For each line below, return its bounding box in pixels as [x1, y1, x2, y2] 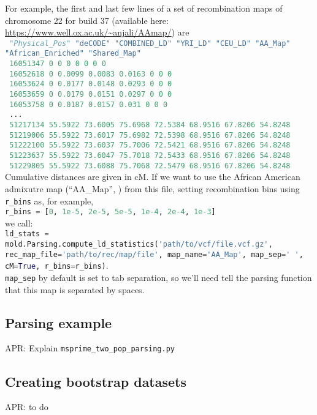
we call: [5, 216, 33, 229]
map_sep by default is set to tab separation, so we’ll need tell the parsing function [5, 271, 312, 284]
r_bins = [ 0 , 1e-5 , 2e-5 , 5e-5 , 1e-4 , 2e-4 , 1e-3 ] [5, 207, 216, 217]
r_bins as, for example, [5, 194, 94, 207]
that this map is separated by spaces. [5, 283, 145, 296]
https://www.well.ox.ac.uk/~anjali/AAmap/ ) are [5, 26, 189, 39]
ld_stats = [5, 230, 49, 239]
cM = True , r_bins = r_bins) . [5, 259, 109, 272]
